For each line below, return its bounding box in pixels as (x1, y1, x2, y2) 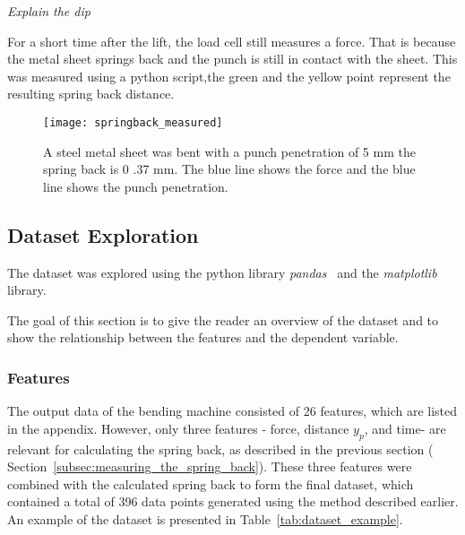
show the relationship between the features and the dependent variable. (7, 328, 399, 347)
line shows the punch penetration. (43, 177, 228, 195)
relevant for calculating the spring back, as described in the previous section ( (7, 439, 434, 458)
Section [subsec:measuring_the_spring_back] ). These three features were (7, 457, 412, 476)
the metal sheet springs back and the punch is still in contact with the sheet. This (7, 49, 458, 68)
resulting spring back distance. (7, 84, 175, 103)
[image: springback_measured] (43, 116, 223, 129)
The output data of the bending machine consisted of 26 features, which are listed (7, 401, 458, 420)
